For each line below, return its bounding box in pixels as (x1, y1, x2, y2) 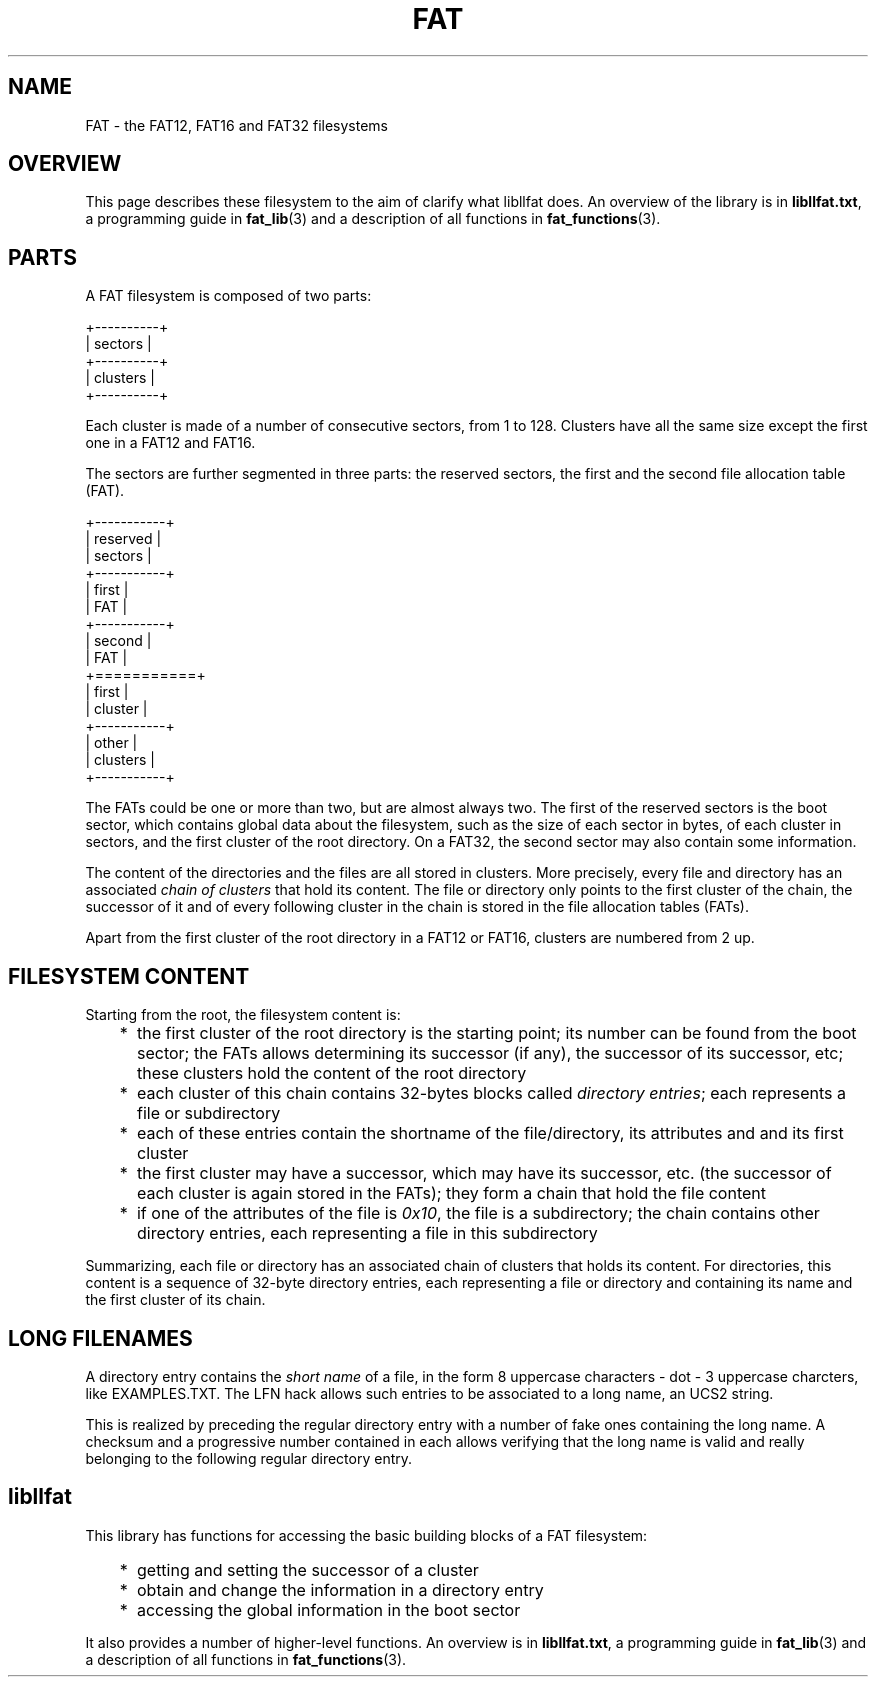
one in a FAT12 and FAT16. (85, 434, 256, 452)
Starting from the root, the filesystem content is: (85, 1006, 401, 1024)
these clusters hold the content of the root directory (136, 1063, 527, 1084)
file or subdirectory (136, 1103, 281, 1124)
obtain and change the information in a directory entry (136, 1579, 544, 1600)
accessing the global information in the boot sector (136, 1599, 521, 1620)
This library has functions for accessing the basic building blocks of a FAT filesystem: (85, 1526, 648, 1544)
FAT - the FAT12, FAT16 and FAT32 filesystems (85, 116, 388, 134)
